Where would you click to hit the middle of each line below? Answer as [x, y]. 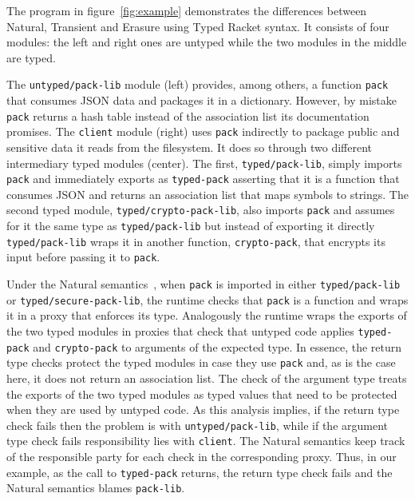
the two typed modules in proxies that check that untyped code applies [180, 330]
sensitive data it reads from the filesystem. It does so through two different [189, 147]
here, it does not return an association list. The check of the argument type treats [207, 378]
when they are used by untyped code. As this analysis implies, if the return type [203, 410]
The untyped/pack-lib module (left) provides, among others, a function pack [198, 84]
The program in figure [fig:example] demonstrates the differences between [187, 10]
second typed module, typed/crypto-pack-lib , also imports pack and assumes [201, 210]
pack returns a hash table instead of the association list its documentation [188, 115]
